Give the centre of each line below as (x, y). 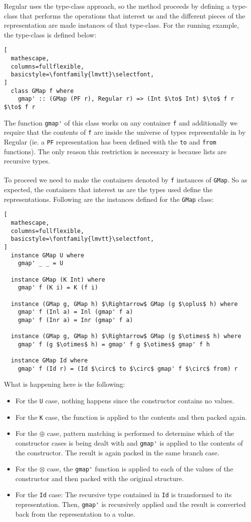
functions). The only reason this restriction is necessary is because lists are (115, 151)
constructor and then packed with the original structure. (100, 478)
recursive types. (27, 161)
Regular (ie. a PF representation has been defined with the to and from (110, 141)
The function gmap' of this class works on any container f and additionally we (121, 122)
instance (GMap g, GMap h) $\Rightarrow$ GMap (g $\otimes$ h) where (126, 336)
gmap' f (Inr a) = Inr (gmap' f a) (75, 320)
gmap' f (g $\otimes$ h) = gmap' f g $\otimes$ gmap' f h (114, 344)
